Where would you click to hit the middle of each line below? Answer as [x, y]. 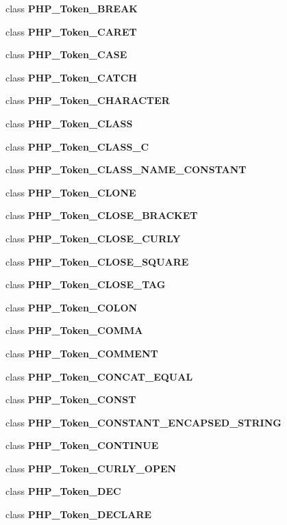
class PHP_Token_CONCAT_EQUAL [99, 376]
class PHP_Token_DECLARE [79, 514]
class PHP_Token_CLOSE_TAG [86, 284]
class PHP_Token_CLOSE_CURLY [93, 238]
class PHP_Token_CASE [66, 54]
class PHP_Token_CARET [71, 31]
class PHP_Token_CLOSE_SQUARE [97, 261]
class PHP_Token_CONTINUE [82, 445]
